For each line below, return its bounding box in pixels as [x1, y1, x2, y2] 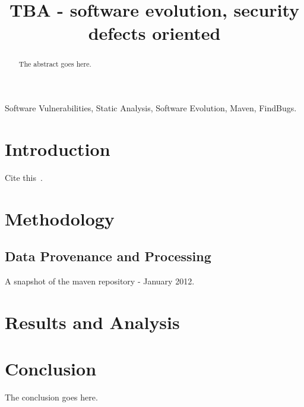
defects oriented [88, 21, 221, 45]
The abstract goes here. [18, 59, 91, 69]
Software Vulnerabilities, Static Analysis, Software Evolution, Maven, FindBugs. [5, 102, 297, 114]
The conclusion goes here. [5, 391, 98, 403]
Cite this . [5, 171, 43, 183]
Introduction [5, 136, 110, 161]
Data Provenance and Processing [5, 247, 211, 265]
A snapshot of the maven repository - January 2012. [5, 274, 195, 287]
